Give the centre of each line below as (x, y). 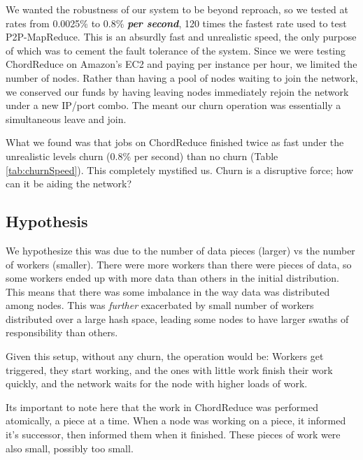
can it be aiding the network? (69, 184)
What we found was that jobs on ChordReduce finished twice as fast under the (175, 142)
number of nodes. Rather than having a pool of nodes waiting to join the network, (182, 77)
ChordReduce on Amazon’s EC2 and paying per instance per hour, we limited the (181, 64)
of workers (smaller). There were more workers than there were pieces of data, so (179, 264)
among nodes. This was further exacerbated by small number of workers (160, 305)
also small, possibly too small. (70, 448)
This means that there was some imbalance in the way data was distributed (168, 291)
